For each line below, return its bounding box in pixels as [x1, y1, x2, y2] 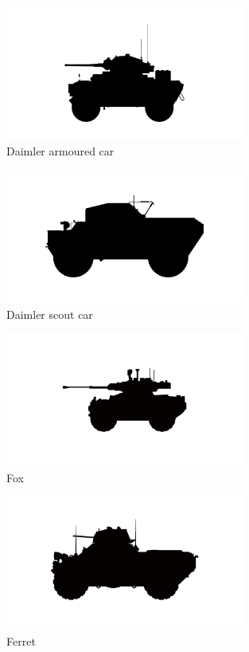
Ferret [6, 632, 36, 649]
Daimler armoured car [6, 142, 115, 159]
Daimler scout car [6, 305, 93, 322]
